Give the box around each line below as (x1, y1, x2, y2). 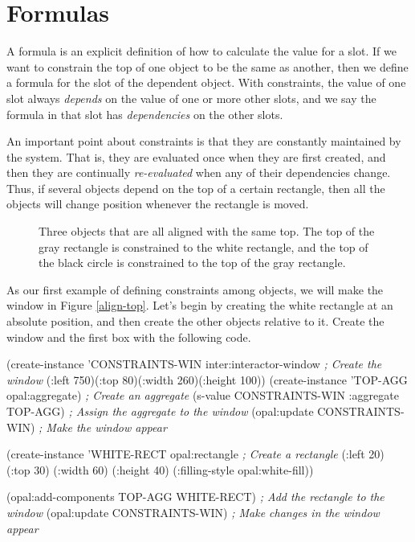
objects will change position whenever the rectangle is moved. (6, 195, 309, 212)
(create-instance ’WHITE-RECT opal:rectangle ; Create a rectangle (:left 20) (6, 446, 384, 462)
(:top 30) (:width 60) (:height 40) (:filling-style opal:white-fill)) (6, 461, 314, 478)
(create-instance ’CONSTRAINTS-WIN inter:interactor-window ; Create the (6, 355, 382, 372)
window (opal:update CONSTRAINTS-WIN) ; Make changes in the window (6, 503, 380, 520)
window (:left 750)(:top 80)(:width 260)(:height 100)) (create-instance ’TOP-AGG (6, 371, 408, 388)
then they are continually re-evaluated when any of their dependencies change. (6, 164, 391, 181)
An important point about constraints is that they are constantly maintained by (6, 133, 401, 150)
